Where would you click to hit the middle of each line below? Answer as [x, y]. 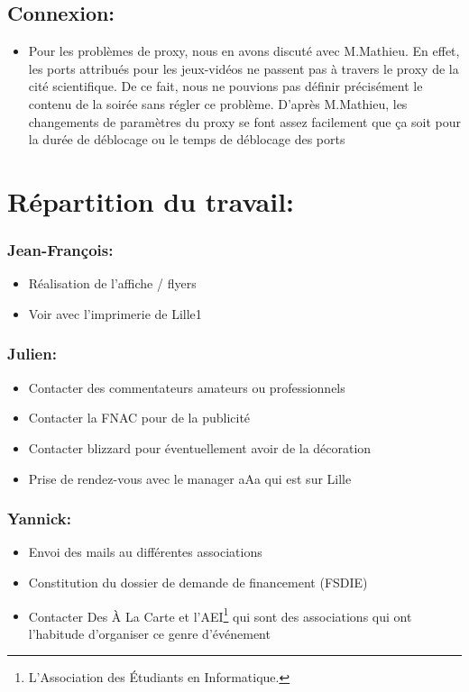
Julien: [32, 354]
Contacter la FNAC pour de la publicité [139, 418]
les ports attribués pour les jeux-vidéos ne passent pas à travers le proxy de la [244, 68]
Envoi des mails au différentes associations [145, 552]
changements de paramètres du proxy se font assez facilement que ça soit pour [245, 121]
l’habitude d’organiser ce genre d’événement [149, 633]
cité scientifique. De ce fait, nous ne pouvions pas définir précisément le [225, 86]
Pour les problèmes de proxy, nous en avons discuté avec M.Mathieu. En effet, [244, 51]
